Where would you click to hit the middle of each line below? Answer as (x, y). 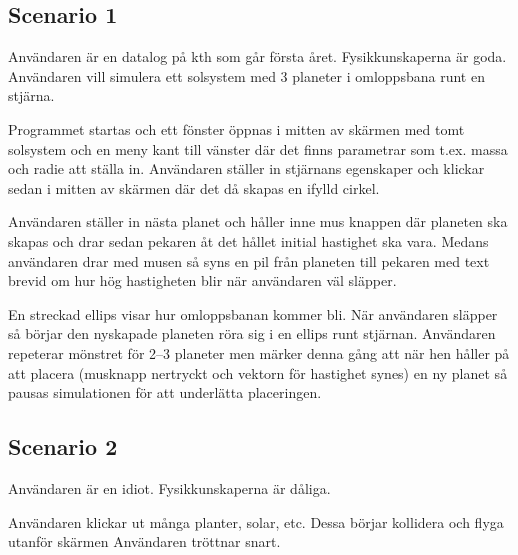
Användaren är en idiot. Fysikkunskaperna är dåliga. (169, 487)
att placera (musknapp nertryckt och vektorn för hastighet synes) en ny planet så (258, 372)
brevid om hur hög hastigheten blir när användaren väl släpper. (202, 280)
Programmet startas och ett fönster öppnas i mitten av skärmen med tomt (236, 128)
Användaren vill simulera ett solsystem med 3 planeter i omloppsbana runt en (246, 75)
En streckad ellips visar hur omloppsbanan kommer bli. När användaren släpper (253, 313)
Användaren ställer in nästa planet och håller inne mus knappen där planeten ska (258, 221)
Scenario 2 (63, 446)
